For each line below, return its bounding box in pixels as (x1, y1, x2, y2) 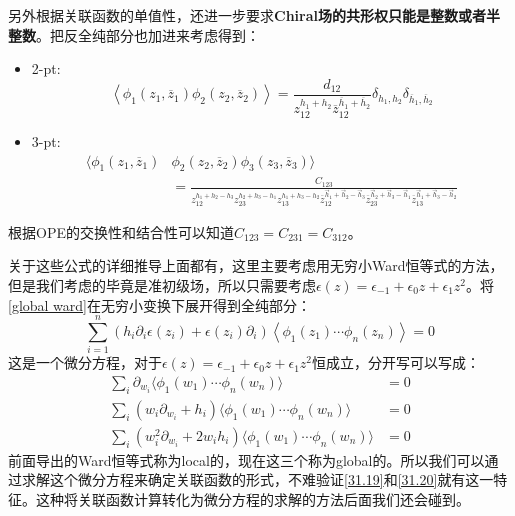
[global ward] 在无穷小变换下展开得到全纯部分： (8, 294, 312, 315)
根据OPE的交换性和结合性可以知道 (8, 221, 234, 242)
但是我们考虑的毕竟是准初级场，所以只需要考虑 (8, 274, 316, 295)
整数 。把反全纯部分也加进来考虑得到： (8, 24, 260, 45)
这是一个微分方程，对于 (8, 352, 162, 373)
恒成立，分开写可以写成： (312, 352, 481, 373)
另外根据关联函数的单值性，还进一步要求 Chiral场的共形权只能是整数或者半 (8, 5, 500, 25)
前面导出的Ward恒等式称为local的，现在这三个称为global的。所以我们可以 (8, 449, 485, 470)
